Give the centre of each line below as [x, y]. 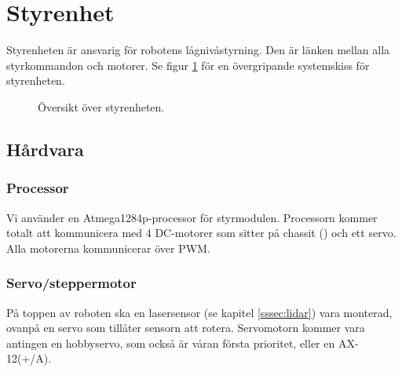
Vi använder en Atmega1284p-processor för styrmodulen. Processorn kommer [192, 217]
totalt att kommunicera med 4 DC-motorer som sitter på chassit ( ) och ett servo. [201, 233]
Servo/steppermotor [71, 283]
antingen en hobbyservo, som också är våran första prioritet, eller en [171, 343]
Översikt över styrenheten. [101, 106]
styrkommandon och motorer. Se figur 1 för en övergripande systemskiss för [188, 65]
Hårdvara [45, 149]
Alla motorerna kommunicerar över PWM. [108, 248]
